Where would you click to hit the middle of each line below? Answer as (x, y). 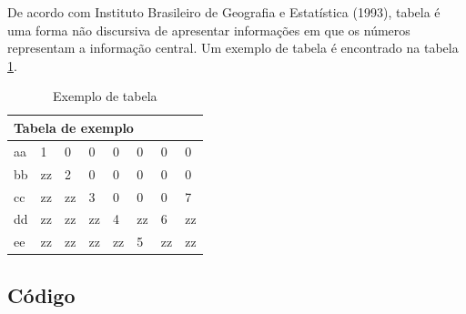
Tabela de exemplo (74, 127)
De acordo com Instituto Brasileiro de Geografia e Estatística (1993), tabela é (224, 12)
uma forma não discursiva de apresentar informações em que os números (209, 30)
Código (41, 294)
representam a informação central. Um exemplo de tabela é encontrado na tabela (233, 48)
